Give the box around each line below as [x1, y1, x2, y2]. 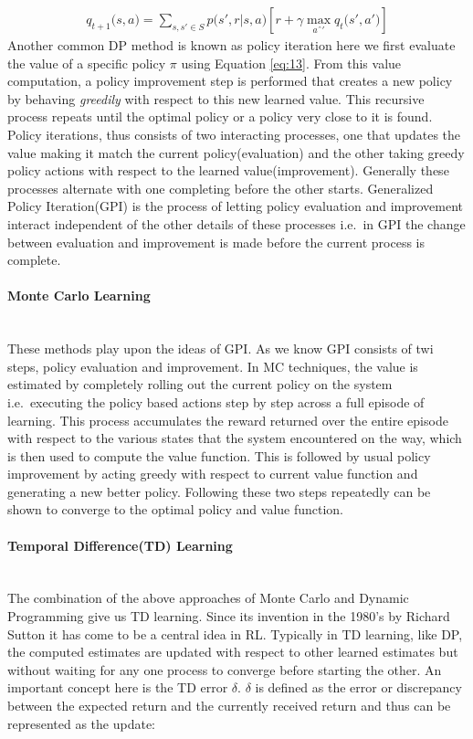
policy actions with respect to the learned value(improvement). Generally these [7, 161, 449, 180]
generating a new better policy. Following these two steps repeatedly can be [7, 481, 431, 501]
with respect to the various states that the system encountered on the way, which [7, 428, 462, 448]
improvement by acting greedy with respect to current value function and [7, 464, 418, 483]
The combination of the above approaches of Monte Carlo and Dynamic [7, 588, 409, 607]
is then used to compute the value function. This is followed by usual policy [7, 446, 431, 465]
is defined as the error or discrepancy [255, 678, 462, 697]
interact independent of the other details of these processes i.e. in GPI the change [7, 214, 466, 233]
